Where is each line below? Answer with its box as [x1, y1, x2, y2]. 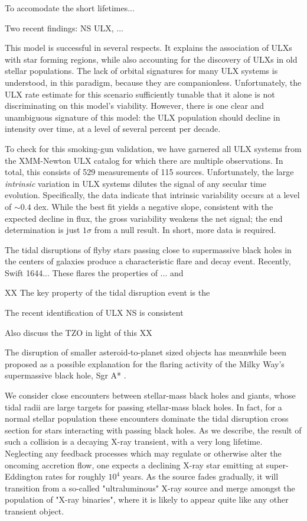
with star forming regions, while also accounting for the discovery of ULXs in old [5, 53, 298, 65]
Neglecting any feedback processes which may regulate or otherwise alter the [5, 447, 282, 459]
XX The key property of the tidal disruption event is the [5, 286, 210, 299]
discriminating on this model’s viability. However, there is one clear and [5, 99, 264, 112]
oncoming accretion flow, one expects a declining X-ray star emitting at [5, 458, 264, 471]
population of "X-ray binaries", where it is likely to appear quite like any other [5, 493, 289, 506]
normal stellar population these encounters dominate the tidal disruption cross [5, 412, 289, 425]
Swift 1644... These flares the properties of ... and [5, 266, 184, 279]
